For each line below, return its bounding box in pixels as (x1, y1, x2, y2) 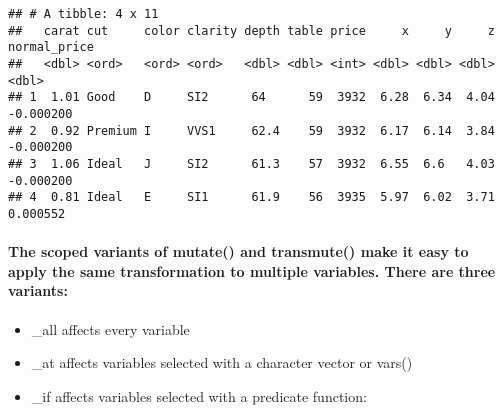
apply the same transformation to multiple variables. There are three (8, 260, 496, 281)
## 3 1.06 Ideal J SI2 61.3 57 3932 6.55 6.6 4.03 (8, 156, 495, 171)
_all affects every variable (31, 318, 190, 339)
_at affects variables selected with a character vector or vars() (31, 352, 413, 373)
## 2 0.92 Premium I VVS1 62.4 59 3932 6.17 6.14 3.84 (8, 123, 495, 138)
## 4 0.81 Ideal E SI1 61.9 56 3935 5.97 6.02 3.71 (8, 190, 495, 205)
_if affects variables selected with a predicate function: (31, 385, 367, 406)
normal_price (8, 40, 94, 55)
